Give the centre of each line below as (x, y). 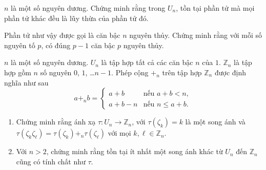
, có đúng (56, 45)
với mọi (119, 133)
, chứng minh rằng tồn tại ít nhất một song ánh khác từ (135, 151)
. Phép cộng (130, 72)
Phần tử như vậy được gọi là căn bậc (62, 35)
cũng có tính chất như (51, 161)
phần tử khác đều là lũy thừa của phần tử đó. (76, 18)
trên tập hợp (182, 72)
